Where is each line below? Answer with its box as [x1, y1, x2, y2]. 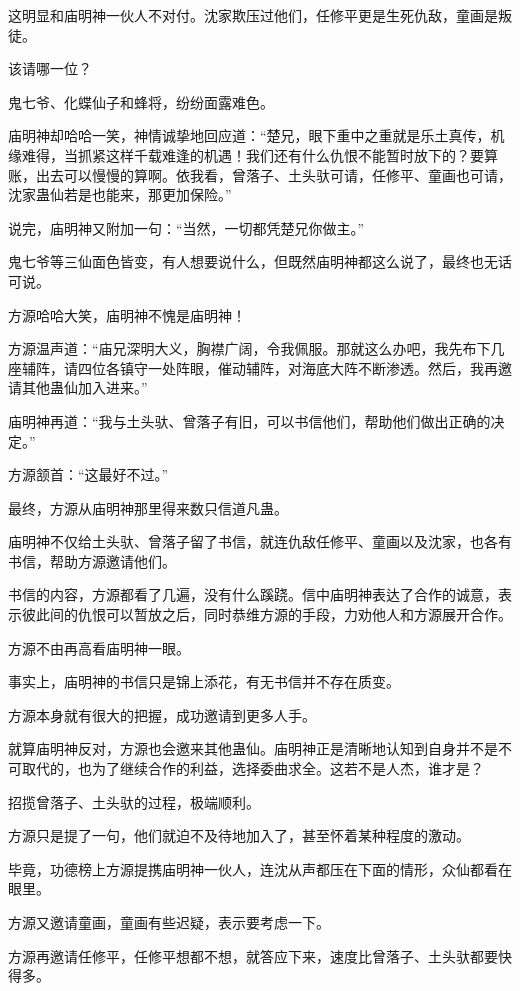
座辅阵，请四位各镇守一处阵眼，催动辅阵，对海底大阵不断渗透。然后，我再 [8, 357, 498, 378]
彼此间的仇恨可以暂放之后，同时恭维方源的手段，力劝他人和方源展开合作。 [21, 604, 512, 625]
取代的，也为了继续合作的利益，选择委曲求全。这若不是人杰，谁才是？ [21, 758, 484, 779]
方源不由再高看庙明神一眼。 [8, 637, 190, 658]
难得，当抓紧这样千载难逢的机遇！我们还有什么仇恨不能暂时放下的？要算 [21, 144, 498, 165]
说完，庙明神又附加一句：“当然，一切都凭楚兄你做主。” [8, 217, 365, 238]
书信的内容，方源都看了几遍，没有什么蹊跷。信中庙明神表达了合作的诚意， [8, 584, 498, 605]
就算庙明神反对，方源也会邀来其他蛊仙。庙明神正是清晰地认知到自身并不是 [8, 738, 498, 759]
